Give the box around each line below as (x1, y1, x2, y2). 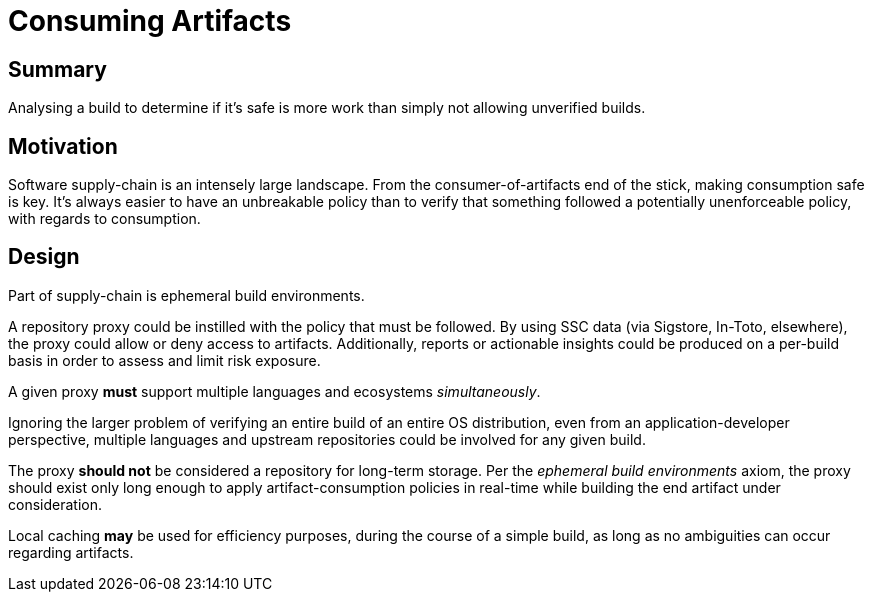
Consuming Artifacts (8, 4, 292, 38)
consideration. (8, 495, 102, 513)
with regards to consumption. (8, 210, 201, 228)
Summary (8, 56, 107, 82)
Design (8, 244, 80, 270)
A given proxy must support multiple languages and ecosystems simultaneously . (8, 382, 541, 400)
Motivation (8, 133, 118, 159)
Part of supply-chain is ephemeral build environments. (8, 286, 365, 304)
